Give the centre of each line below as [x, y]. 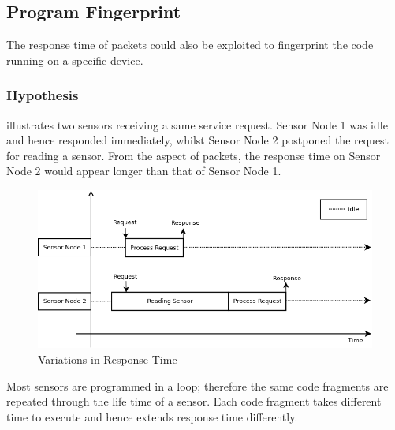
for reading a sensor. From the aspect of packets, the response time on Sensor [194, 155]
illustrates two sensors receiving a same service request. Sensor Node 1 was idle [197, 124]
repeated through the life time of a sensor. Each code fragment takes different [194, 401]
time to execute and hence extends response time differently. [152, 416]
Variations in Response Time [108, 359]
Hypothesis [43, 95]
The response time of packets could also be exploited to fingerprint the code [190, 45]
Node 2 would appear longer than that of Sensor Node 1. [144, 171]
